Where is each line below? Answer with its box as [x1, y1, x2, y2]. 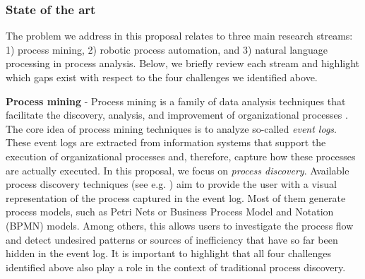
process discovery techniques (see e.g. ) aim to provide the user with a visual [6, 177, 337, 191]
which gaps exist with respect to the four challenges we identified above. [6, 70, 318, 84]
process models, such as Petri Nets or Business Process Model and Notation [6, 204, 334, 219]
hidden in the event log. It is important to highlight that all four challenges [6, 246, 332, 261]
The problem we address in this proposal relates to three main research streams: [6, 28, 353, 43]
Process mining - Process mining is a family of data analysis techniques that [6, 93, 346, 108]
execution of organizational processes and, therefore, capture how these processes [6, 148, 356, 163]
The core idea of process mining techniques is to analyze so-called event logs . [6, 121, 337, 136]
